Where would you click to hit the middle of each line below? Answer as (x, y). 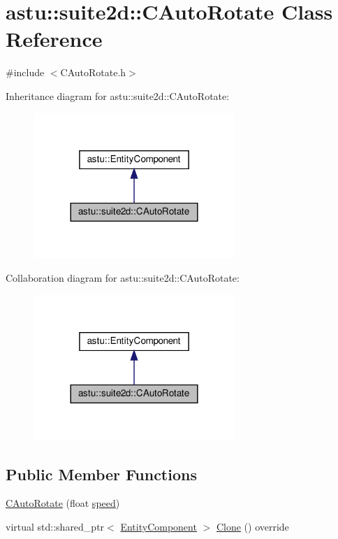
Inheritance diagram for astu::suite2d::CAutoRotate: (118, 95)
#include (25, 72)
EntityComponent (159, 527)
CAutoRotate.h (93, 72)
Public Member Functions (101, 474)
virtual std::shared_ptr (55, 527)
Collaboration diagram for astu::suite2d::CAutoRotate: (123, 278)
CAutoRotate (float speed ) (63, 503)
